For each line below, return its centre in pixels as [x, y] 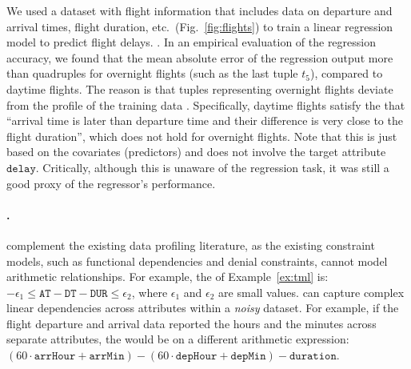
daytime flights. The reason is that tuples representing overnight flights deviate [200, 88]
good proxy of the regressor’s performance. [111, 183]
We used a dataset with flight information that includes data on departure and [200, 10]
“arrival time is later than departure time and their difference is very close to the [205, 120]
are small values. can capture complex [311, 292]
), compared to [346, 73]
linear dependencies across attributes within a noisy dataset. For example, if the [203, 308]
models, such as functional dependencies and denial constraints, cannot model [197, 261]
